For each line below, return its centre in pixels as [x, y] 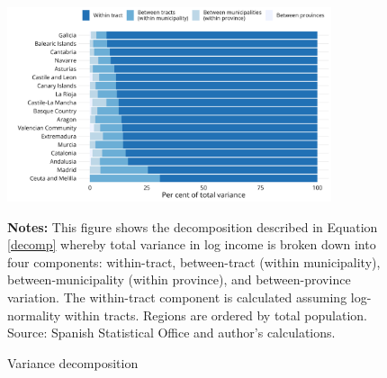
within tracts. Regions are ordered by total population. [216, 315]
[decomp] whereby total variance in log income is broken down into [192, 244]
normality [34, 315]
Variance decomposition [73, 362]
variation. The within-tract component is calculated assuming [177, 297]
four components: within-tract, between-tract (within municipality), [194, 261]
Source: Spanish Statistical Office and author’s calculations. [171, 333]
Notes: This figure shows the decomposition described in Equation [193, 226]
